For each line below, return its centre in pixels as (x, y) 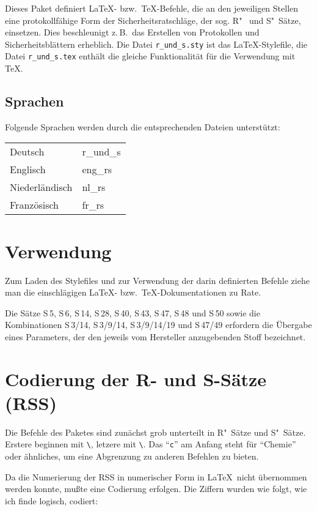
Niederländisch (41, 187)
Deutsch (27, 152)
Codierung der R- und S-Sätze (136, 379)
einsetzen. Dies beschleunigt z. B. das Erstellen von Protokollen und (132, 32)
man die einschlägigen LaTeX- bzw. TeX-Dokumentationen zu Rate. (133, 292)
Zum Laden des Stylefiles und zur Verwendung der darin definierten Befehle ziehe (157, 280)
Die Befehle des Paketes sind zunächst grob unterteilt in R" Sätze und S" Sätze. (155, 432)
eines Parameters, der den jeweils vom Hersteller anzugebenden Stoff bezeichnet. (155, 336)
